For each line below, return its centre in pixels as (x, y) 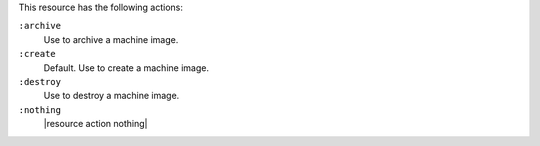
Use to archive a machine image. (111, 39)
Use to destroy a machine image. (111, 96)
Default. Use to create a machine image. (126, 67)
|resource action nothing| (95, 124)
